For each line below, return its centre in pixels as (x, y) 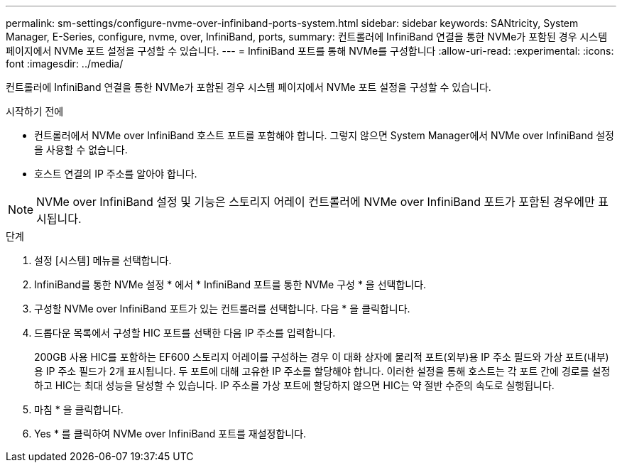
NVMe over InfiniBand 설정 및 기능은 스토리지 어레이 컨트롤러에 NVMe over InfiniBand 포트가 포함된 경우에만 (316, 202)
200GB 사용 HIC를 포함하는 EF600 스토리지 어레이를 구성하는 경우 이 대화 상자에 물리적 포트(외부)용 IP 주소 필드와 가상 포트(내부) (322, 357)
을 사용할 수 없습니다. (81, 149)
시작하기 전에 (35, 111)
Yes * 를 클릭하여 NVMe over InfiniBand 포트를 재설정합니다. (170, 434)
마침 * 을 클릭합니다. (79, 409)
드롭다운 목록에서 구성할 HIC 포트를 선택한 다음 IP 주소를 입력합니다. (185, 333)
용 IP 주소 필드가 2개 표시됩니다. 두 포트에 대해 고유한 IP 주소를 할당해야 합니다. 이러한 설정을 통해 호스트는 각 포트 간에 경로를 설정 (322, 371)
